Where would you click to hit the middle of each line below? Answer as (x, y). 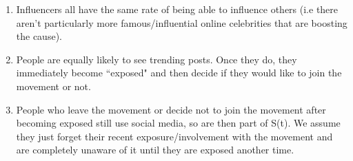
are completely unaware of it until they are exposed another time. (155, 150)
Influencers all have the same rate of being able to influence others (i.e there (177, 9)
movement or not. (53, 86)
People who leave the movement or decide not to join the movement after (171, 109)
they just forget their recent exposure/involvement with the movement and (174, 136)
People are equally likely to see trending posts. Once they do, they (157, 59)
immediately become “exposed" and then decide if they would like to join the (179, 73)
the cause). (39, 36)
